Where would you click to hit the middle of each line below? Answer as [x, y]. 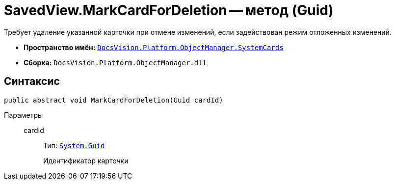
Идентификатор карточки [86, 160]
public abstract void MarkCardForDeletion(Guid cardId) [114, 100]
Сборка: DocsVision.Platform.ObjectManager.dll [115, 62]
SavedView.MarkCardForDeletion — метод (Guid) [169, 10]
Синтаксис [32, 81]
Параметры [24, 115]
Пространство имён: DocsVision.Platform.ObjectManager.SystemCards [154, 47]
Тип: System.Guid [74, 145]
